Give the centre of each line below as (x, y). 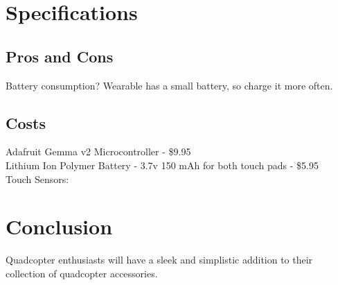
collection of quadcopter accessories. (82, 273)
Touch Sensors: (37, 179)
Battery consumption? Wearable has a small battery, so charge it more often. (169, 85)
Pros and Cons (60, 56)
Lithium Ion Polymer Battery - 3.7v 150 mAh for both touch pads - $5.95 (162, 165)
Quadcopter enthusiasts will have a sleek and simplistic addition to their (159, 260)
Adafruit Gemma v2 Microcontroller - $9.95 (98, 152)
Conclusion (59, 226)
